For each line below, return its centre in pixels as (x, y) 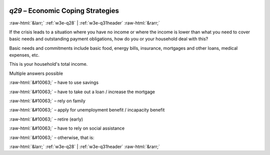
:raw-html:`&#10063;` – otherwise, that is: (52, 138)
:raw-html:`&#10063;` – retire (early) (46, 119)
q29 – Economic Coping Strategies (64, 11)
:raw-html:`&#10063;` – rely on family (47, 101)
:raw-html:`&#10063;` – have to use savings (54, 83)
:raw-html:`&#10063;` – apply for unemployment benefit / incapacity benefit (87, 110)
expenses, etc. (24, 55)
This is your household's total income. (48, 64)
